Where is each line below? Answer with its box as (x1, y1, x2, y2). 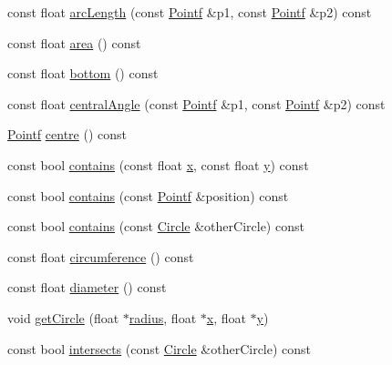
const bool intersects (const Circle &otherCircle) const (7, 339, 312, 358)
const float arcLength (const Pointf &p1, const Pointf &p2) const (7, 3, 372, 21)
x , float (206, 308, 246, 327)
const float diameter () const (7, 278, 167, 297)
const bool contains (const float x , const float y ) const (7, 155, 309, 174)
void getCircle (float (7, 308, 119, 327)
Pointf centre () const (7, 125, 127, 144)
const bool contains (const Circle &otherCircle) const (7, 217, 304, 236)
